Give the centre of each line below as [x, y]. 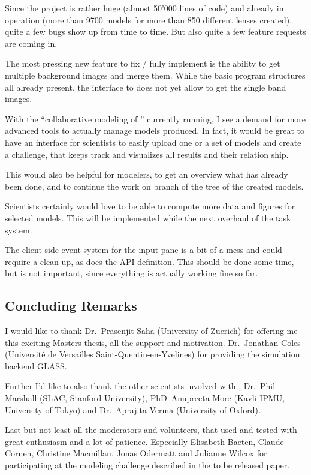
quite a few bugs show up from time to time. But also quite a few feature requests [155, 31]
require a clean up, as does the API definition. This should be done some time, [150, 261]
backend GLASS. [36, 366]
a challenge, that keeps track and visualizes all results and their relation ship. [147, 154]
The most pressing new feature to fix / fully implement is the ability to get [143, 63]
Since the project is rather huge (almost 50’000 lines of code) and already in [144, 8]
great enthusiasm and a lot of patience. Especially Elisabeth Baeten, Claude [144, 441]
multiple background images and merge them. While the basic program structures [155, 75]
